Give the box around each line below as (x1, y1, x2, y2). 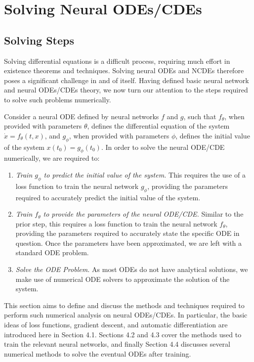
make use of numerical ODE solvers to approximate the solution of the (15, 273, 230, 284)
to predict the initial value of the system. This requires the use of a (43, 169, 246, 180)
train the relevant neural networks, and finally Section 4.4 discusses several (4, 339, 230, 349)
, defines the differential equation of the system (87, 121, 230, 131)
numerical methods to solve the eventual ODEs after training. (4, 348, 191, 359)
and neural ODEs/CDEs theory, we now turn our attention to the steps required (4, 85, 248, 95)
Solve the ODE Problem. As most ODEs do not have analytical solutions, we (15, 264, 248, 274)
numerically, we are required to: (4, 153, 100, 163)
